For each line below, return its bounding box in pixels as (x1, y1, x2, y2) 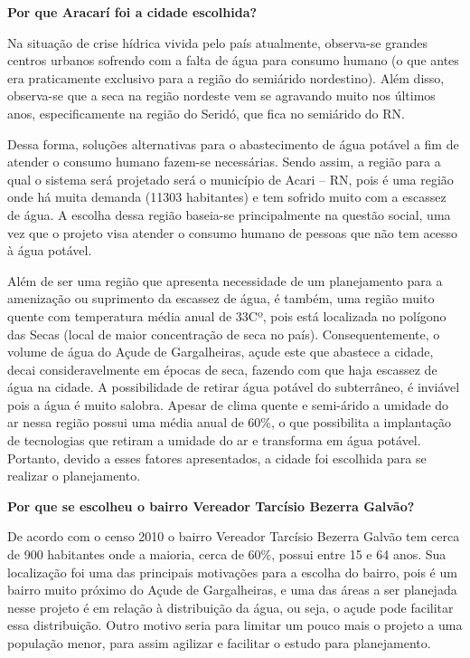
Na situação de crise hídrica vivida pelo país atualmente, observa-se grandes (7, 33, 428, 52)
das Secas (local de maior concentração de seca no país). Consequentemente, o (7, 324, 440, 343)
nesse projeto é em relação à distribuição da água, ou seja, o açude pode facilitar (7, 597, 454, 616)
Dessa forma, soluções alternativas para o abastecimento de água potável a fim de (7, 134, 459, 153)
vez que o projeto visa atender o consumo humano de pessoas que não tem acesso (7, 223, 457, 242)
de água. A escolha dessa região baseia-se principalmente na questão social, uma (7, 205, 451, 224)
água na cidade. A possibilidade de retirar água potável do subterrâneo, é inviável (7, 377, 460, 396)
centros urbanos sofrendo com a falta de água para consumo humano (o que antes (7, 51, 459, 70)
